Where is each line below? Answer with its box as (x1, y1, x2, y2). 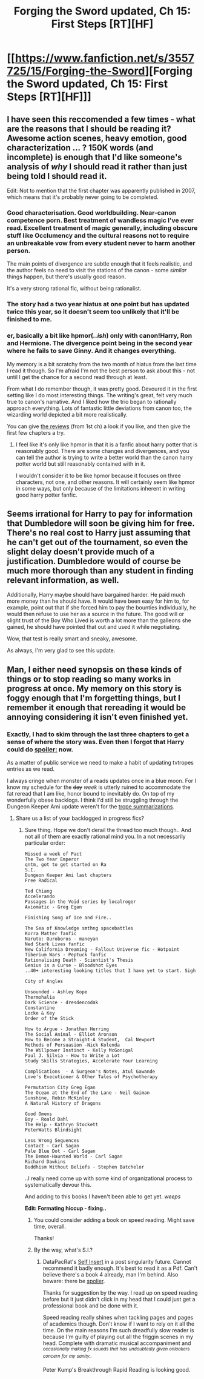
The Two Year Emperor (24, 856, 79, 862)
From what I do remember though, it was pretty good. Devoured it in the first (7, 385, 197, 392)
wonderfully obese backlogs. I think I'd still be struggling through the (7, 796, 179, 804)
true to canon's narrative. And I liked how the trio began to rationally (7, 398, 177, 405)
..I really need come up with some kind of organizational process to (24, 1175, 192, 1182)
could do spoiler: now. (7, 745, 73, 753)
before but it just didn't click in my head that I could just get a (42, 1296, 196, 1303)
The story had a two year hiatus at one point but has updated (7, 300, 189, 309)
